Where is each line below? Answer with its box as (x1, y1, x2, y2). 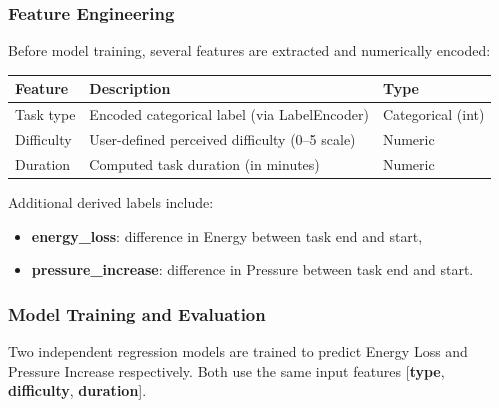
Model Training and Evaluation (8, 301, 266, 326)
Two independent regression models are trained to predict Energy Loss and (8, 340, 468, 361)
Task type (15, 104, 76, 125)
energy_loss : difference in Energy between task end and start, (31, 225, 423, 246)
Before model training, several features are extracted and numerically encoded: (8, 40, 491, 61)
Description (89, 78, 171, 99)
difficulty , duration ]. (8, 380, 147, 401)
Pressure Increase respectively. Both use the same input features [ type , (8, 360, 445, 381)
